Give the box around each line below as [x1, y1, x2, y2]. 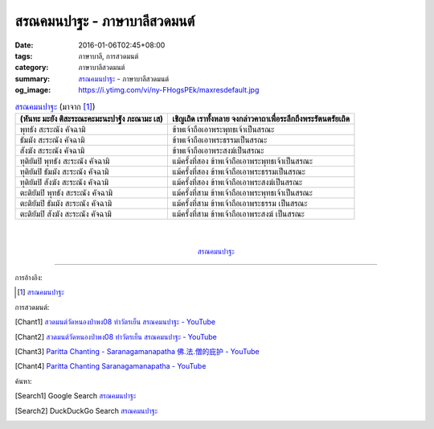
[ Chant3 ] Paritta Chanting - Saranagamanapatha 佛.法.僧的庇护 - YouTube [14, 347, 260, 356]
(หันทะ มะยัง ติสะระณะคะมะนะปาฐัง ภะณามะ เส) [19, 113, 164, 124]
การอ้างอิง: [14, 273, 43, 283]
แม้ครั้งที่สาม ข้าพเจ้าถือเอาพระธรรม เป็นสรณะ [172, 197, 308, 208]
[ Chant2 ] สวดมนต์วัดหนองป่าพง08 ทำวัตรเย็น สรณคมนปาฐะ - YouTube [14, 332, 217, 341]
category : [14, 63, 49, 72]
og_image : [14, 85, 51, 95]
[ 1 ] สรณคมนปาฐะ [17, 287, 64, 297]
